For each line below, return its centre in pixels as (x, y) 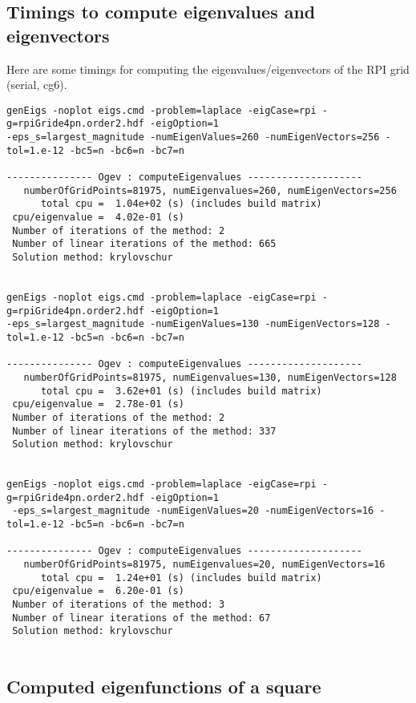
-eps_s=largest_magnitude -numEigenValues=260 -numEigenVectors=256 (193, 137)
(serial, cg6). (37, 85)
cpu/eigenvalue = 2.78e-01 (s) (98, 404)
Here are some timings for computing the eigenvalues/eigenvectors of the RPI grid (208, 69)
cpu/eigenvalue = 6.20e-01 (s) (98, 591)
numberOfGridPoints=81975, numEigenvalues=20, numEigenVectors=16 (204, 565)
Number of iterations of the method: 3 (119, 605)
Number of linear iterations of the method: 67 (141, 618)
